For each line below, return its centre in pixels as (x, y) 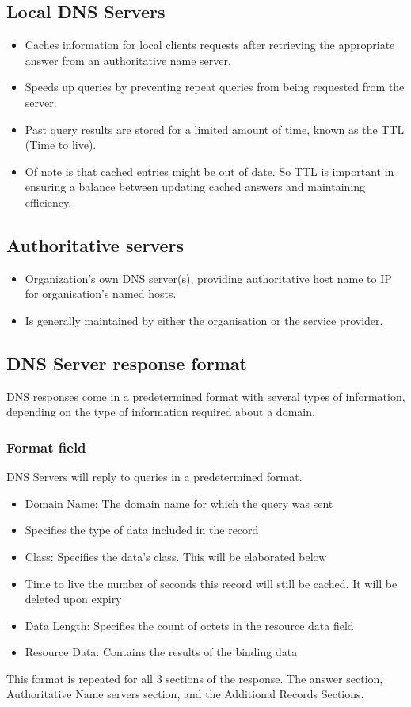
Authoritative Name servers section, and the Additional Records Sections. (185, 694)
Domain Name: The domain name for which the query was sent (179, 503)
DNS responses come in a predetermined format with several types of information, (206, 396)
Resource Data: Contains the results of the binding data (161, 652)
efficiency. (48, 202)
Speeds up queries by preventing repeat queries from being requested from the (215, 87)
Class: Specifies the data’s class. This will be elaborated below (176, 556)
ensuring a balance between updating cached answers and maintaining (195, 187)
